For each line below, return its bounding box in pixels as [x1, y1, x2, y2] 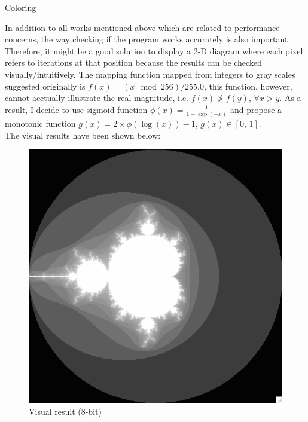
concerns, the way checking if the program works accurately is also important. [5, 33, 291, 45]
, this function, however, [204, 79, 292, 92]
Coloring [5, 1, 36, 13]
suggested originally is [5, 79, 86, 92]
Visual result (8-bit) [29, 405, 102, 417]
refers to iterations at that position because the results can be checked [5, 56, 262, 69]
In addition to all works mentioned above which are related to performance [5, 21, 280, 33]
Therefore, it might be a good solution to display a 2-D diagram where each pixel [5, 44, 303, 57]
